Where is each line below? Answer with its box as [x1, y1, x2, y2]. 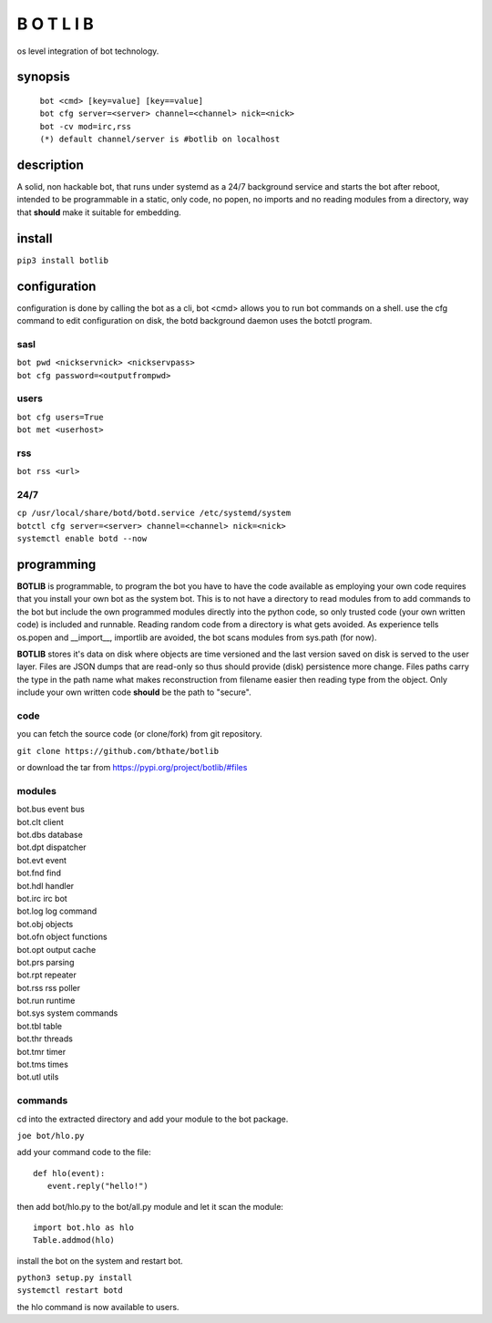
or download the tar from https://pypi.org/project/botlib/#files [16, 762, 248, 773]
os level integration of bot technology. [16, 46, 159, 57]
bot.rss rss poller [16, 982, 81, 993]
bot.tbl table [16, 1020, 63, 1031]
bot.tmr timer [16, 1046, 67, 1057]
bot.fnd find [16, 867, 61, 879]
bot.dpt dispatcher [16, 842, 87, 853]
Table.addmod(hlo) [33, 1235, 116, 1245]
